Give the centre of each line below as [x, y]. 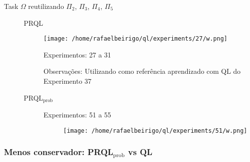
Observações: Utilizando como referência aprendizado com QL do [142, 71]
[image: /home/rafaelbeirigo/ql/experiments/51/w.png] [155, 131]
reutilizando [46, 6]
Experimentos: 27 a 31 [77, 54]
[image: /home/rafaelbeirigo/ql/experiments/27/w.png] [136, 39]
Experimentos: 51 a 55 [77, 115]
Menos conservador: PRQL [59, 152]
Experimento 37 [68, 81]
